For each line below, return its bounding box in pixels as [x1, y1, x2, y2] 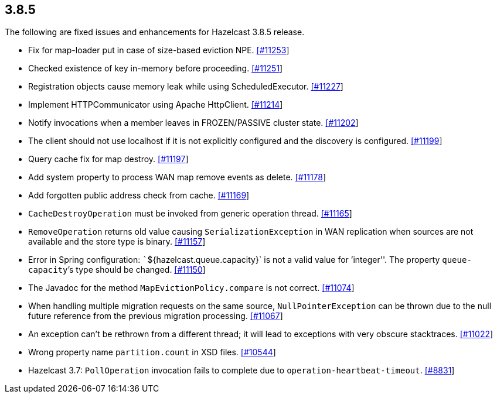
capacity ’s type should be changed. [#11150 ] [28, 265, 206, 275]
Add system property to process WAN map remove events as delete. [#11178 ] [28, 172, 326, 183]
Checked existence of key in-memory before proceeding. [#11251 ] [28, 63, 283, 74]
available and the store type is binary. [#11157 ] [28, 236, 206, 247]
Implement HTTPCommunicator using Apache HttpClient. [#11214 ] [28, 99, 283, 110]
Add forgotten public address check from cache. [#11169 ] [28, 190, 250, 201]
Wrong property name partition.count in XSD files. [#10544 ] [28, 347, 276, 358]
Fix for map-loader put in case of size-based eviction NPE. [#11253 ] [28, 45, 290, 56]
